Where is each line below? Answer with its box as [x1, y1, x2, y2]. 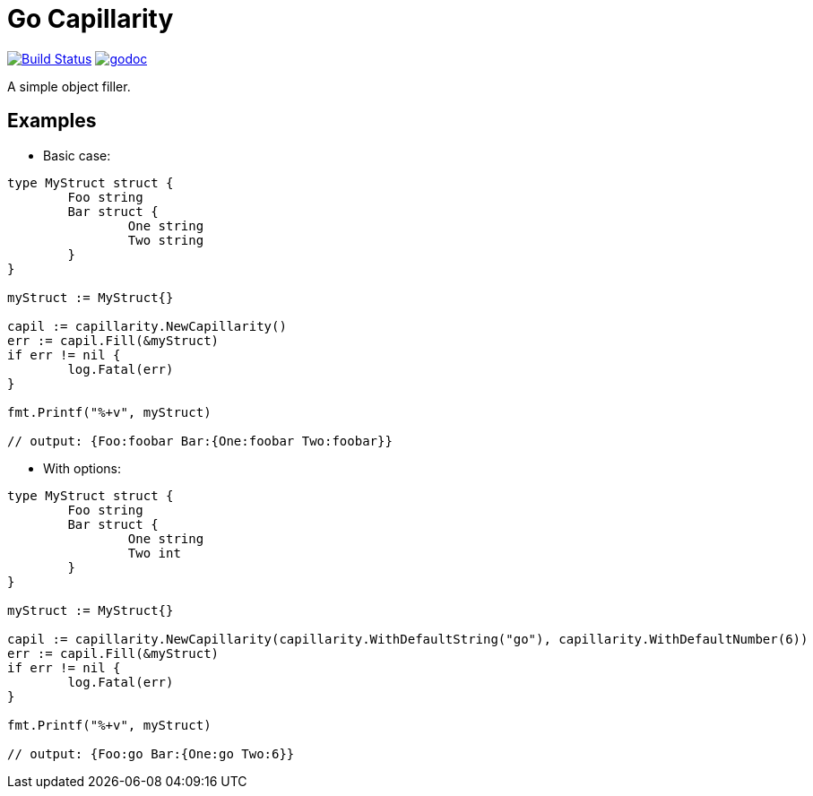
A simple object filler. [7, 78, 131, 94]
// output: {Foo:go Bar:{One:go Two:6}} [7, 746, 295, 761]
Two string [127, 232, 204, 247]
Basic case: [43, 147, 111, 163]
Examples [7, 109, 97, 133]
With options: [43, 460, 122, 476]
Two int [127, 545, 181, 560]
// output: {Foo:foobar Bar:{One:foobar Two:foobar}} [7, 433, 393, 448]
